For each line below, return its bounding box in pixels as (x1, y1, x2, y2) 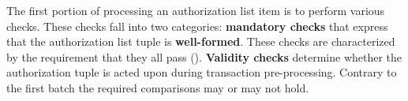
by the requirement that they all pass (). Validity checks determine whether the (6, 48, 402, 65)
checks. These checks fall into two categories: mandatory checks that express (6, 17, 388, 34)
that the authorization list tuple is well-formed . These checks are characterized (6, 33, 395, 50)
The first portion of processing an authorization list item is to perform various (6, 2, 385, 18)
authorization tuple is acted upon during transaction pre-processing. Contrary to (6, 64, 397, 80)
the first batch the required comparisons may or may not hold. (6, 79, 309, 95)
